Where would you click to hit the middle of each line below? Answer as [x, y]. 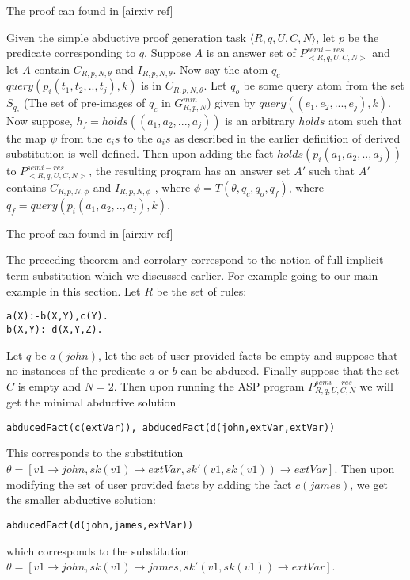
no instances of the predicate [76, 370]
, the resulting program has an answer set [190, 171]
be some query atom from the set [324, 85]
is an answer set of [251, 53]
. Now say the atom [220, 69]
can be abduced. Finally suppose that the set [290, 370]
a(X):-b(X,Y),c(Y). [57, 317]
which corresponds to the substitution [98, 550]
